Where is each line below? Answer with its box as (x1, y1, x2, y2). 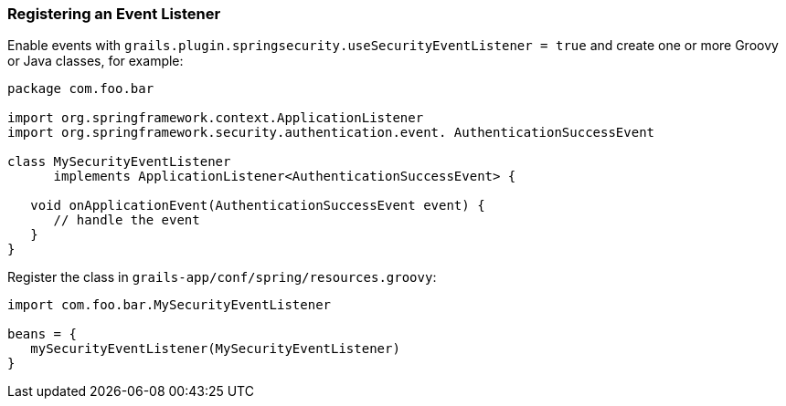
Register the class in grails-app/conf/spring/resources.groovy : (7, 269, 437, 286)
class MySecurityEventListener (7, 154, 231, 170)
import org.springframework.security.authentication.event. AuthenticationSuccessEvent (7, 125, 655, 141)
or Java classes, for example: (7, 53, 184, 69)
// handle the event (53, 213, 200, 228)
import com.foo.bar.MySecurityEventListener (7, 297, 332, 313)
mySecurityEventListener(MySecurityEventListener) (30, 341, 400, 357)
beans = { (7, 327, 77, 342)
